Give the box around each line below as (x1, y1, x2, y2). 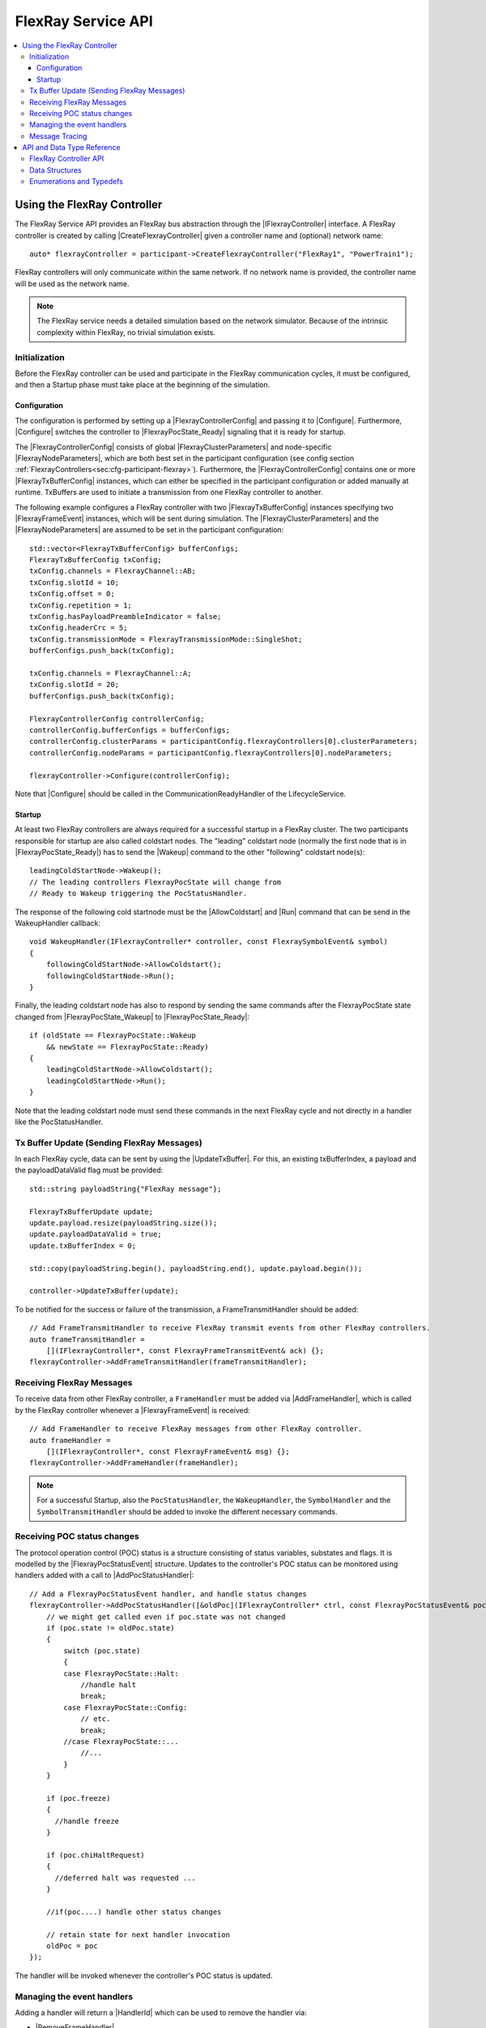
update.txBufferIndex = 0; (29, 1241, 137, 1250)
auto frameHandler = (29, 1436, 111, 1445)
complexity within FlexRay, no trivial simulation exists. (36, 327, 216, 337)
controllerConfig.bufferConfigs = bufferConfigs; (29, 725, 231, 734)
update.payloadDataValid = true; (29, 1230, 162, 1239)
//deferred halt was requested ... (54, 1873, 196, 1882)
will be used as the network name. (15, 278, 130, 288)
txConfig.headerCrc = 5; (29, 623, 128, 633)
